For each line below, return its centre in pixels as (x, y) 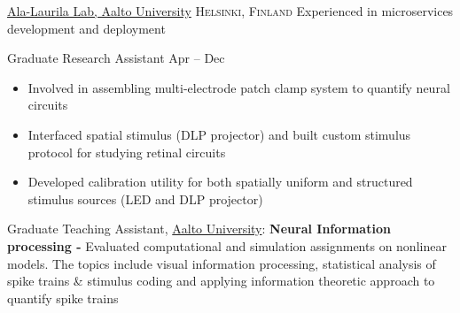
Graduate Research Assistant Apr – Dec (116, 58)
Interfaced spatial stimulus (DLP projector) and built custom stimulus (219, 134)
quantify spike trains (63, 298)
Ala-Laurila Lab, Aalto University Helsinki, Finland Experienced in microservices (230, 11)
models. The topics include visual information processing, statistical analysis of (222, 263)
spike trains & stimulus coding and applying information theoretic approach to (221, 281)
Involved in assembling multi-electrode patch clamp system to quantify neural (239, 87)
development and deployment (86, 28)
